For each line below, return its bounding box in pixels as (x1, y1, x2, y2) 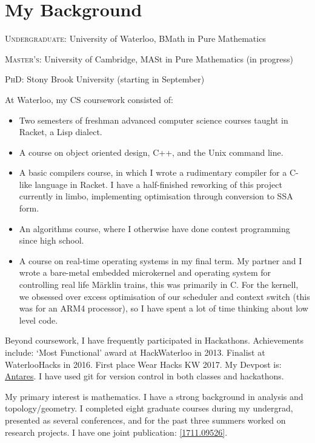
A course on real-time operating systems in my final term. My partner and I (19, 254, 302, 267)
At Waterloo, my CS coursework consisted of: (5, 93, 173, 105)
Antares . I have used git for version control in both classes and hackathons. (5, 370, 284, 382)
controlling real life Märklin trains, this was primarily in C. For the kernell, (19, 278, 299, 291)
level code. (19, 313, 58, 326)
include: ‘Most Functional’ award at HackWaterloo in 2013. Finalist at (5, 346, 265, 358)
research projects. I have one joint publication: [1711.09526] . (5, 425, 228, 438)
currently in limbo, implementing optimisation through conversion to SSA (19, 190, 293, 202)
